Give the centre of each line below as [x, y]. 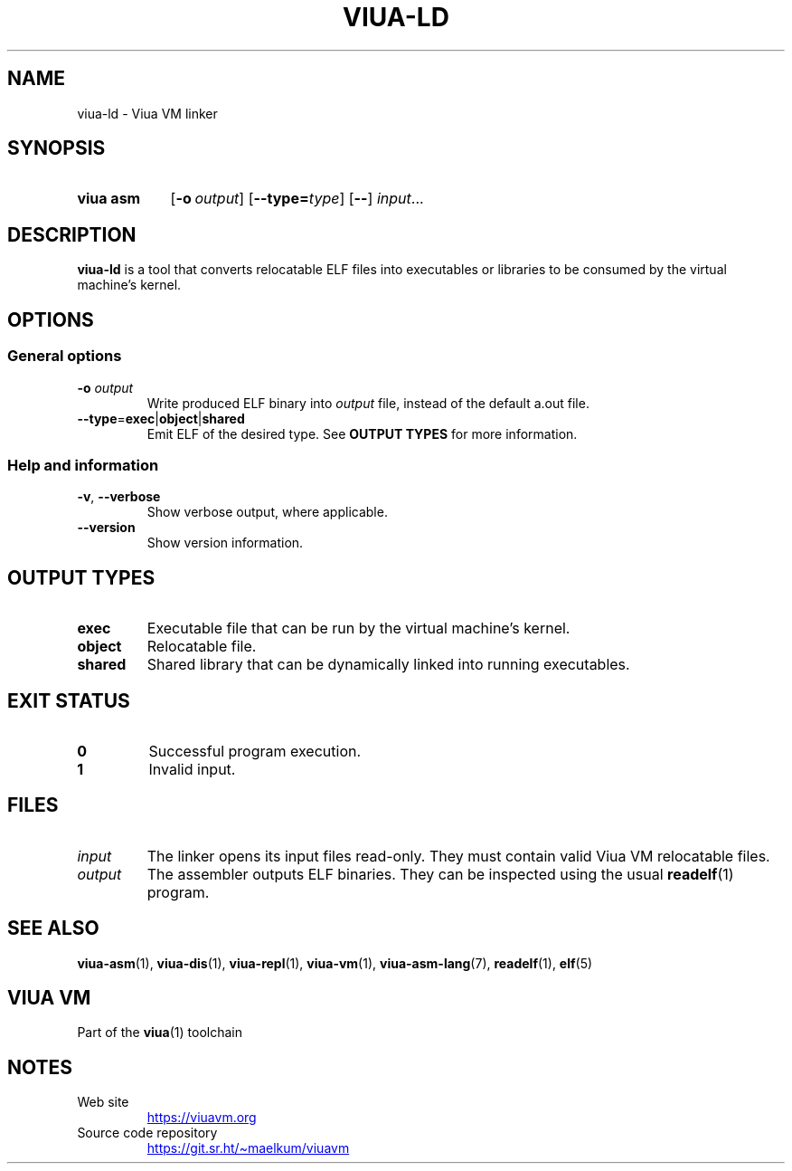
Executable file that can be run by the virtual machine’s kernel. [358, 628]
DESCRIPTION [72, 234]
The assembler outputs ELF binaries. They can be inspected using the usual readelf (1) [440, 874]
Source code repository [147, 1133]
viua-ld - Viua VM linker [147, 113]
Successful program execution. [255, 751]
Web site [103, 1102]
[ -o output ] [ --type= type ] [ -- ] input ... [297, 199]
